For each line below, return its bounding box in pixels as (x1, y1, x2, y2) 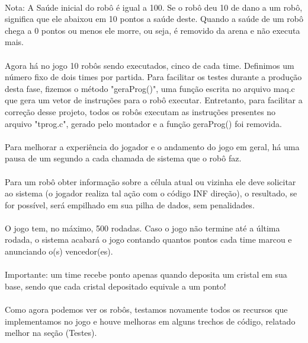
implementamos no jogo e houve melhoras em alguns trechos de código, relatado (5, 315, 296, 327)
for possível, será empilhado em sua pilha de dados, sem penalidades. (5, 198, 255, 211)
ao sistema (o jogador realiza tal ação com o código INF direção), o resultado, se (5, 187, 297, 199)
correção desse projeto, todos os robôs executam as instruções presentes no (5, 105, 276, 117)
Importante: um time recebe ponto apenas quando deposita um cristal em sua (5, 268, 287, 281)
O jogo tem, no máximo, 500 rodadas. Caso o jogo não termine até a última (5, 221, 280, 234)
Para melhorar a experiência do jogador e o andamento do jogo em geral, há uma (5, 140, 300, 153)
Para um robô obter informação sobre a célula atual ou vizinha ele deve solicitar (5, 175, 296, 188)
